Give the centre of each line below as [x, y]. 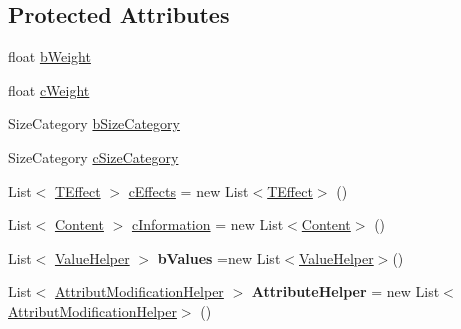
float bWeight [49, 56]
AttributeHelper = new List [345, 291]
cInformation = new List [207, 224]
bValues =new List [219, 257]
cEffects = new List [188, 190]
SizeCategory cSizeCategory [93, 156]
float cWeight [49, 89]
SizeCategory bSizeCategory [94, 123]
